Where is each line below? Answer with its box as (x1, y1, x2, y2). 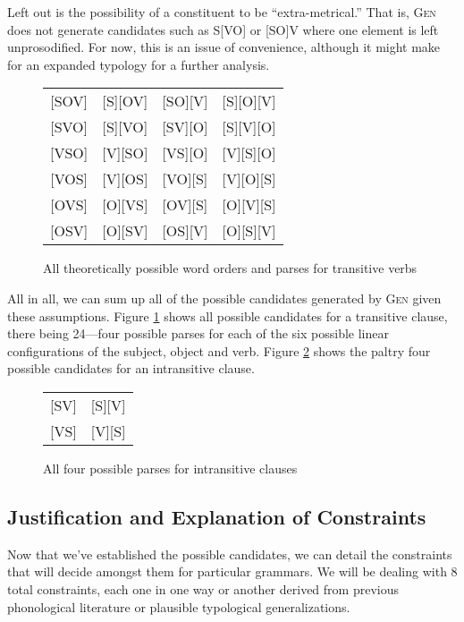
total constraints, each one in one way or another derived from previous (7, 579, 399, 598)
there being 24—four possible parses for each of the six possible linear (7, 324, 389, 343)
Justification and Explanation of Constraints (7, 502, 426, 530)
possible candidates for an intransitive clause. (7, 359, 255, 378)
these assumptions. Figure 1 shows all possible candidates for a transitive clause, (7, 306, 448, 325)
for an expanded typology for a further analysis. (7, 55, 270, 73)
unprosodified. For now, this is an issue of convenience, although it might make (7, 38, 441, 56)
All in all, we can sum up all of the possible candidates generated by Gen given (7, 288, 442, 307)
